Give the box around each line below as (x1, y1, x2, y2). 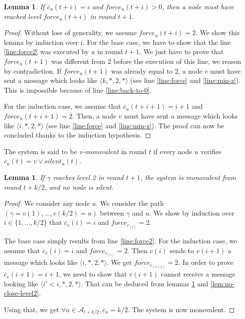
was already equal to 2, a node (111, 65, 203, 76)
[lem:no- (210, 278, 235, 288)
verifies (201, 146, 222, 156)
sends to (169, 245, 194, 255)
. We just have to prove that (139, 46, 224, 57)
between (100, 207, 124, 218)
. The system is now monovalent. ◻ (127, 304, 235, 314)
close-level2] (4, 288, 39, 298)
